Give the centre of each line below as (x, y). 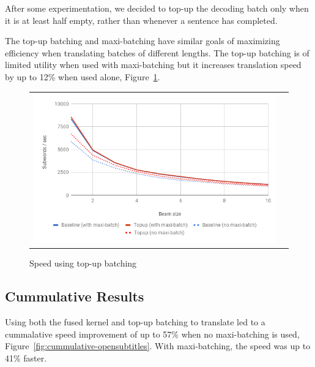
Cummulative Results (75, 296)
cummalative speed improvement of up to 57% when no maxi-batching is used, (152, 334)
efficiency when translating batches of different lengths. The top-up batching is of (157, 52)
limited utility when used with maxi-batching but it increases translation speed (153, 65)
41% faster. (26, 358)
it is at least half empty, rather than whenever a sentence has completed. (141, 20)
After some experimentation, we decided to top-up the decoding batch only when (157, 8)
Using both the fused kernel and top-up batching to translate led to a (135, 322)
